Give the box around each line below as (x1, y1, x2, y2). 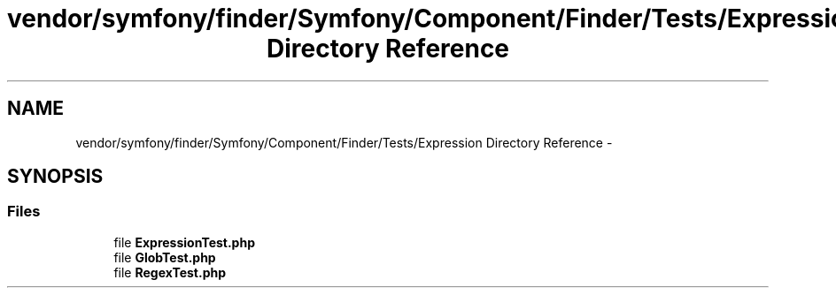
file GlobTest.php (113, 249, 216, 265)
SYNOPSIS (7, 165, 104, 188)
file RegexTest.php (113, 264, 226, 280)
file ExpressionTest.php (113, 234, 255, 250)
